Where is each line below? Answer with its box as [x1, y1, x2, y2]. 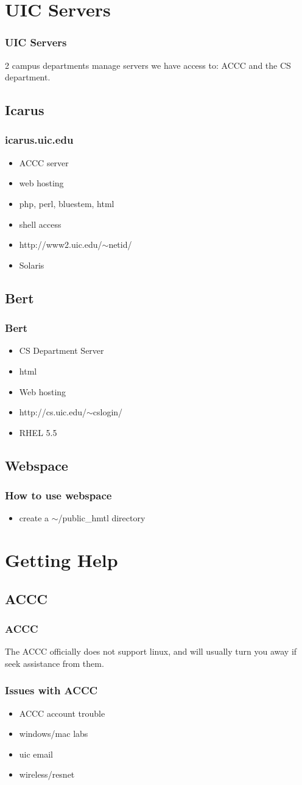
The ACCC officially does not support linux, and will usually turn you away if [5, 645, 297, 658]
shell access [19, 217, 61, 230]
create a [19, 512, 49, 524]
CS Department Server [19, 344, 104, 357]
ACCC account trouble [19, 706, 105, 719]
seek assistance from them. [5, 657, 104, 669]
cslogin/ [93, 406, 123, 418]
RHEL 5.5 [19, 426, 57, 438]
